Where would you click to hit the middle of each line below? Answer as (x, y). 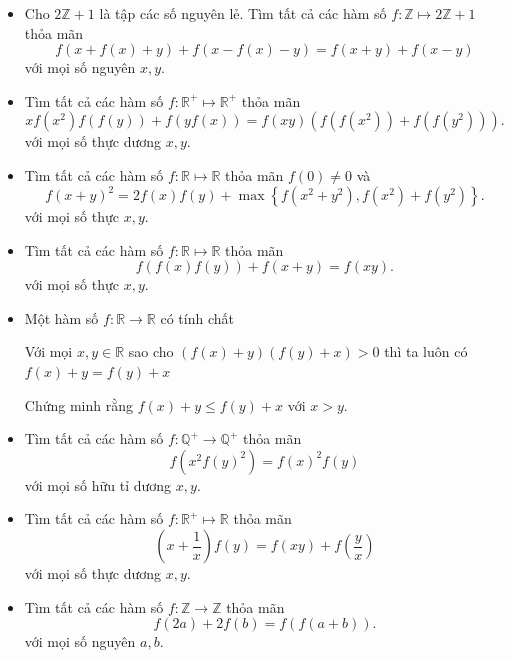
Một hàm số (61, 317)
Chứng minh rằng (78, 404)
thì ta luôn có (426, 351)
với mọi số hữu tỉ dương (98, 484)
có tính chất (197, 317)
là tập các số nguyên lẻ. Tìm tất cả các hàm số (243, 13)
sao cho (151, 351)
